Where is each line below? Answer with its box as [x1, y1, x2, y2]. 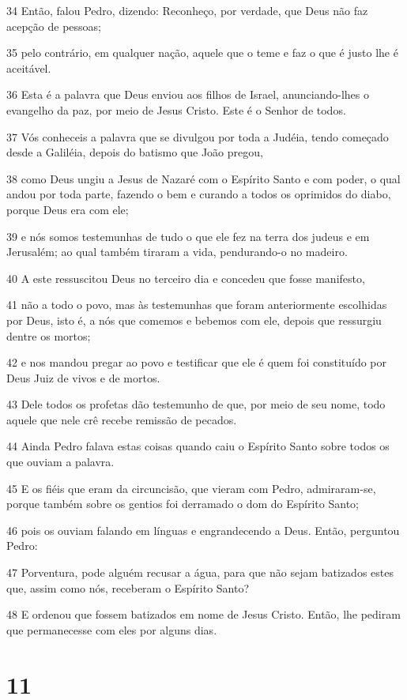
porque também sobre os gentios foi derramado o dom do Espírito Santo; [6, 495, 359, 512]
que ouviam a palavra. [6, 453, 115, 470]
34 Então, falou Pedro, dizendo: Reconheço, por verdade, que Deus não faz [6, 2, 368, 18]
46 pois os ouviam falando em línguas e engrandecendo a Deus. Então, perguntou [6, 521, 400, 538]
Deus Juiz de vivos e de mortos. [6, 369, 160, 386]
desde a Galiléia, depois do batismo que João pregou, [6, 144, 263, 160]
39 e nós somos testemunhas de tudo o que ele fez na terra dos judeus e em [6, 228, 370, 244]
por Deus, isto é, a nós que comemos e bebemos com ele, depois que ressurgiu [6, 311, 382, 328]
